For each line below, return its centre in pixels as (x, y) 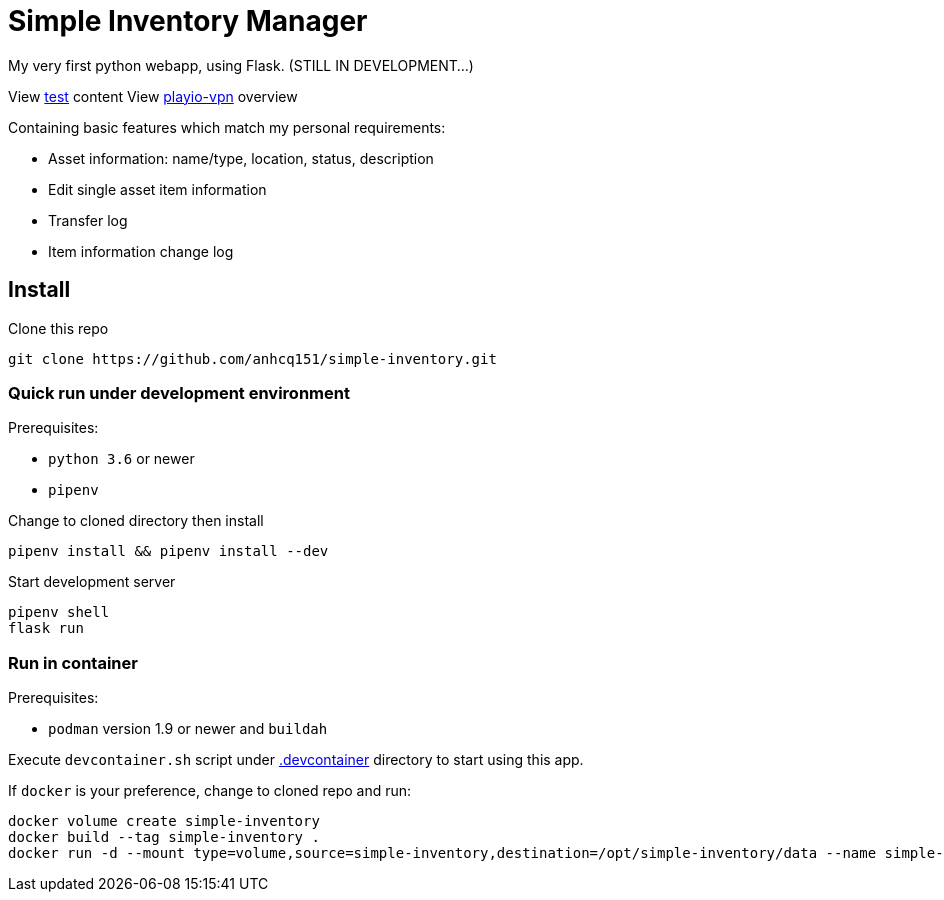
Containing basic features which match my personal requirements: (227, 127)
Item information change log (141, 251)
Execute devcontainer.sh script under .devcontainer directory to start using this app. (296, 760)
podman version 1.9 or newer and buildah (188, 729)
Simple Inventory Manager (188, 21)
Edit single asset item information (157, 189)
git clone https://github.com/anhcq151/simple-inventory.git (252, 358)
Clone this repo (58, 328)
